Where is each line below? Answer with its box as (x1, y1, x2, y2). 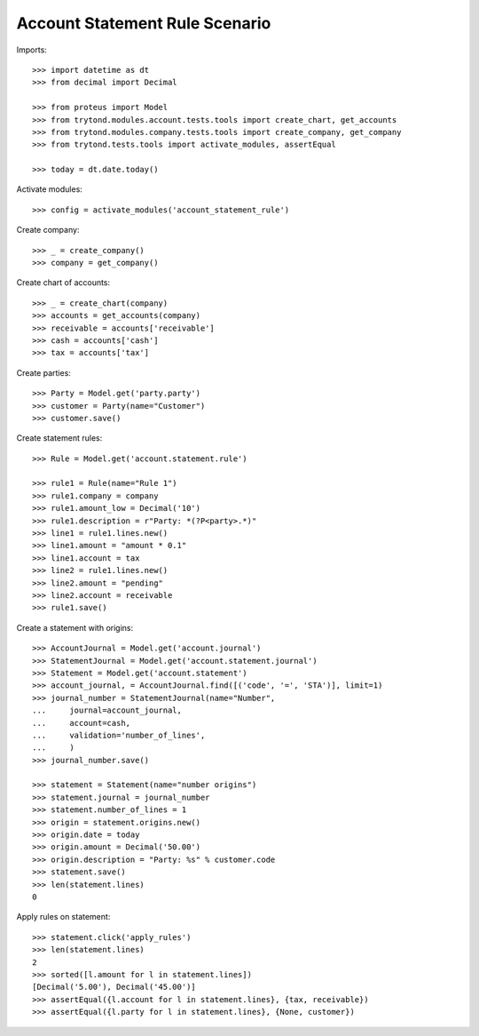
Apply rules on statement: (16, 912, 111, 922)
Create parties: (16, 367, 71, 378)
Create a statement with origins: (16, 622, 133, 633)
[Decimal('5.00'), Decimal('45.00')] (32, 982, 197, 992)
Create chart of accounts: (16, 277, 111, 288)
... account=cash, (32, 718, 131, 728)
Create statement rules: (16, 433, 103, 443)
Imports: (16, 44, 48, 55)
